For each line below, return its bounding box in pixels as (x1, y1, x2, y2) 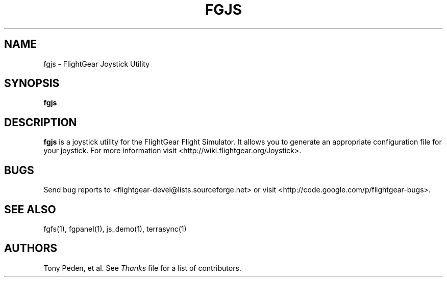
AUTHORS (4, 242, 58, 255)
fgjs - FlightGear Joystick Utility (43, 59, 150, 68)
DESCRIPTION (4, 116, 77, 129)
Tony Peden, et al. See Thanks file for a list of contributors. (43, 263, 241, 272)
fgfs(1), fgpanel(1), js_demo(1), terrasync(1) (43, 224, 187, 233)
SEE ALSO (4, 203, 56, 216)
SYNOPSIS (4, 77, 60, 90)
